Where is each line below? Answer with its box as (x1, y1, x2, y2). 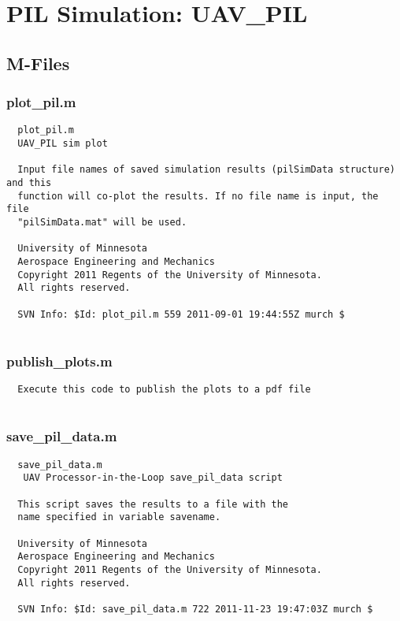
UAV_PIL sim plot (17, 138, 108, 150)
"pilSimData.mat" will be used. (17, 216, 187, 228)
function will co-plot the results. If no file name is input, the (17, 190, 379, 202)
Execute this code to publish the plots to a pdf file (17, 384, 311, 396)
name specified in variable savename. (17, 511, 221, 523)
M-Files (6, 50, 70, 75)
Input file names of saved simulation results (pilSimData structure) (17, 164, 395, 176)
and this (6, 177, 52, 188)
